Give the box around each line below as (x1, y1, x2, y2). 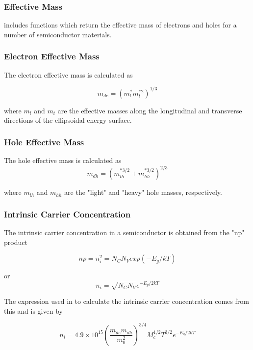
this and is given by (4, 305, 63, 316)
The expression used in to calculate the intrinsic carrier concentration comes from (4, 296, 249, 306)
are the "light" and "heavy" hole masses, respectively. (64, 187, 223, 197)
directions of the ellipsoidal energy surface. (4, 115, 132, 125)
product (4, 237, 27, 247)
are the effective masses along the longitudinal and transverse (57, 105, 242, 115)
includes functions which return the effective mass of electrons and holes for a (4, 20, 237, 30)
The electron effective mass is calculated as (4, 69, 133, 80)
